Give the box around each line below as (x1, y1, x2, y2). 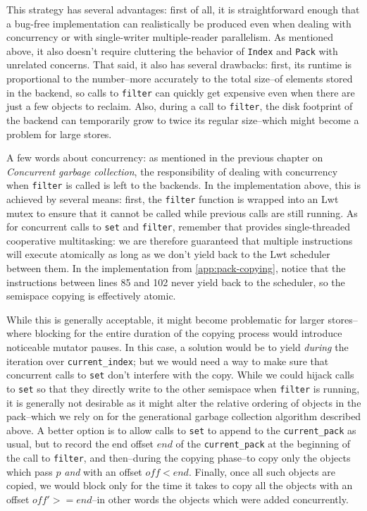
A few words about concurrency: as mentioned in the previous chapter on (6, 150, 323, 165)
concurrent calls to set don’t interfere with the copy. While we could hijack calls (6, 367, 354, 382)
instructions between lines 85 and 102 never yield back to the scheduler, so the (6, 274, 345, 289)
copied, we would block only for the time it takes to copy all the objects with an (6, 478, 353, 493)
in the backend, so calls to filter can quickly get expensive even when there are (6, 85, 355, 99)
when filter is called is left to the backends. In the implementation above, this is (6, 178, 361, 192)
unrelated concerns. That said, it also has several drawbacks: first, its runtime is (6, 57, 352, 72)
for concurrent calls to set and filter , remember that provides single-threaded (6, 219, 351, 234)
